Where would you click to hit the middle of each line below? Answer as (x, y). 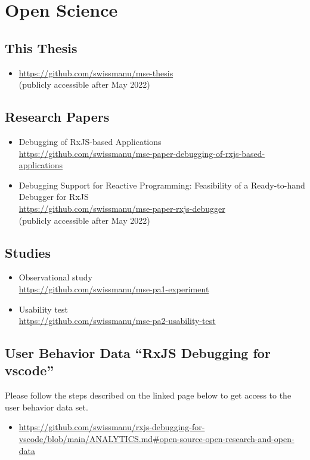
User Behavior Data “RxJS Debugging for (138, 353)
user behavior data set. (46, 407)
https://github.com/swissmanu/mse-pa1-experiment (114, 288)
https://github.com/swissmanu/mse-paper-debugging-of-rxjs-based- (142, 153)
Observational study (55, 277)
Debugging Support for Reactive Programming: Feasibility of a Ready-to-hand (162, 185)
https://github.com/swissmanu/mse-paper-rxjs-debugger (122, 208)
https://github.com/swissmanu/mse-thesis (96, 72)
